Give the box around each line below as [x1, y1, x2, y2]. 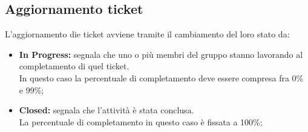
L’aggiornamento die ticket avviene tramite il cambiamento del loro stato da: [5, 28, 290, 40]
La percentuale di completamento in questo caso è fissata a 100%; [19, 115, 263, 128]
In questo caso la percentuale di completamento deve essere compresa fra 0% [19, 71, 304, 84]
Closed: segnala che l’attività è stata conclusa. [19, 104, 194, 116]
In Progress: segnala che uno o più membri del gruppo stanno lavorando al [19, 48, 303, 60]
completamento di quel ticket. [19, 60, 129, 72]
